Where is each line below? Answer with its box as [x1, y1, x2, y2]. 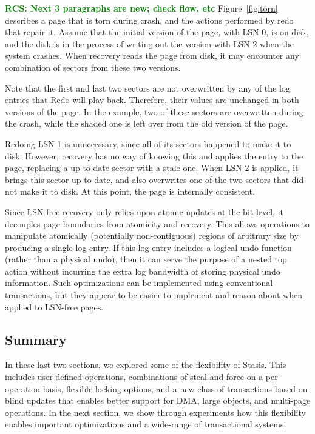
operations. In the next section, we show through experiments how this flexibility [5, 406, 306, 418]
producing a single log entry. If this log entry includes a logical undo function [5, 241, 292, 253]
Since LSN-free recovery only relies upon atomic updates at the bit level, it [5, 205, 283, 218]
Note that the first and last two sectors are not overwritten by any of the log [5, 81, 290, 94]
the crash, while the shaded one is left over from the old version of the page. [5, 117, 288, 130]
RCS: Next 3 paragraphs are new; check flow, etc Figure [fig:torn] [5, 2, 278, 14]
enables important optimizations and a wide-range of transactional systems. [5, 418, 286, 430]
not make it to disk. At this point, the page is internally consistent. [5, 185, 255, 198]
